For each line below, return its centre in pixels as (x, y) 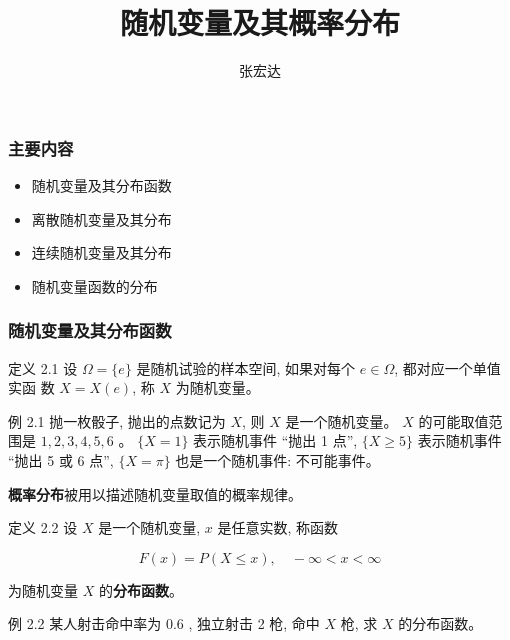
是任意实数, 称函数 (277, 527)
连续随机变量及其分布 (101, 252)
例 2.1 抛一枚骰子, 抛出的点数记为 (117, 420)
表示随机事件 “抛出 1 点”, (275, 440)
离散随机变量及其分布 (101, 218)
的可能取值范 (460, 420)
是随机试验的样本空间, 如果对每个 (246, 367)
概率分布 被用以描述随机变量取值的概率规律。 (155, 493)
